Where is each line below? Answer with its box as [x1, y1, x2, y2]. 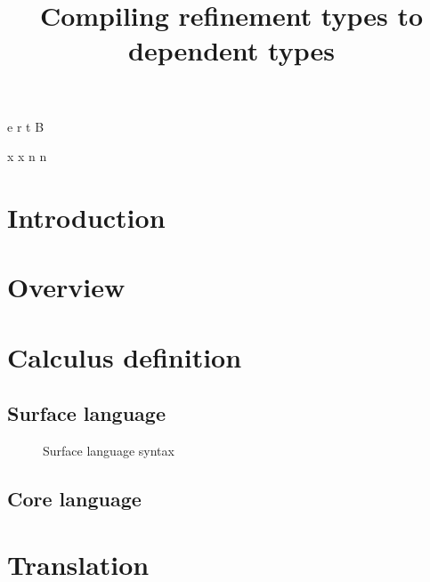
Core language [7, 485, 142, 513]
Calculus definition [7, 338, 242, 375]
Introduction [7, 198, 166, 235]
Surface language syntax [43, 441, 174, 460]
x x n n [7, 147, 47, 166]
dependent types [128, 32, 335, 69]
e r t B [7, 117, 45, 135]
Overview [7, 269, 126, 305]
